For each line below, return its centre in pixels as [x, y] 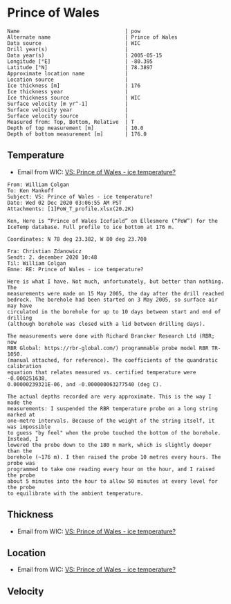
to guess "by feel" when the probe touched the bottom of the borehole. [114, 433]
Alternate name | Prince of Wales [92, 37]
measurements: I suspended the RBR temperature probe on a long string [112, 409]
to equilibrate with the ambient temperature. [75, 493]
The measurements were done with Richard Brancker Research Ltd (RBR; [111, 336]
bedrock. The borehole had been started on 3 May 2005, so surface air [112, 300]
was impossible [29, 427]
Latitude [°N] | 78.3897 [80, 67]
